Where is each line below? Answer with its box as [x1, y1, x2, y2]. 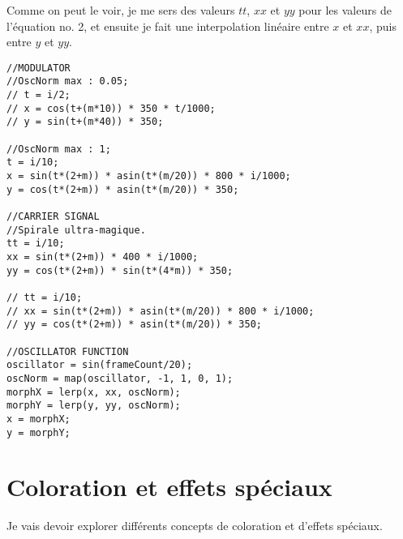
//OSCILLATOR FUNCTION [6, 345, 129, 357]
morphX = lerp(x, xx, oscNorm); [6, 386, 181, 398]
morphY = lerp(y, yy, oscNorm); [6, 400, 181, 412]
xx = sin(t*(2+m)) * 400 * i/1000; [6, 250, 199, 263]
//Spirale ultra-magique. [6, 224, 146, 236]
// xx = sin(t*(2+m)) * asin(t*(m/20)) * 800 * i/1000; [6, 305, 315, 317]
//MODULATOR [6, 62, 71, 74]
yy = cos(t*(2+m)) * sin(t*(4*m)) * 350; [6, 264, 234, 276]
